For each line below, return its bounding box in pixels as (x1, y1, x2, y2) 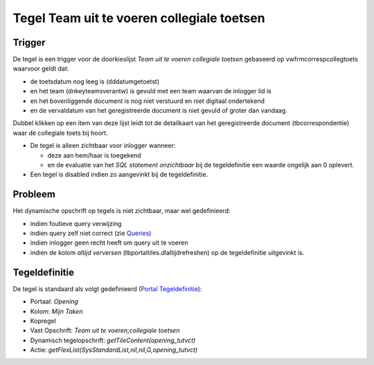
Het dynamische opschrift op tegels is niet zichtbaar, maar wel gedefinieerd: (12, 207, 231, 215)
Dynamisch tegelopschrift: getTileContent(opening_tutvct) (30, 336, 196, 344)
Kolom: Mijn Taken (30, 307, 83, 315)
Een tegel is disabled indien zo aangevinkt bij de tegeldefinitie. (30, 170, 208, 179)
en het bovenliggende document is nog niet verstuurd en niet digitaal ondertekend (30, 97, 265, 105)
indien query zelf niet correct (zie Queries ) (30, 229, 152, 238)
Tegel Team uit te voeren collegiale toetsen (12, 10, 266, 26)
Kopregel (30, 317, 57, 325)
